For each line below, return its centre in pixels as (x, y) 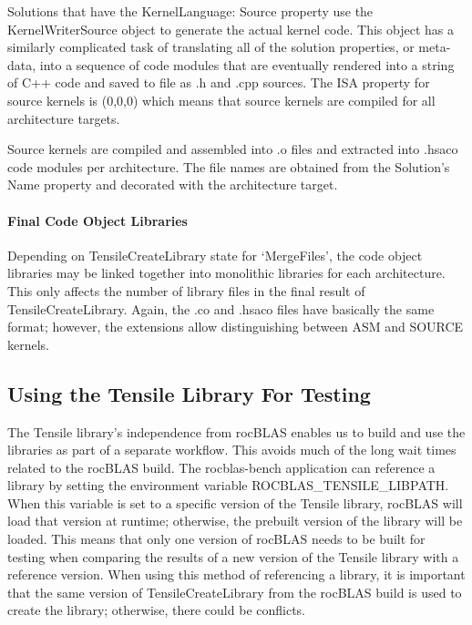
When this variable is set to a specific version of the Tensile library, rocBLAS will (235, 502)
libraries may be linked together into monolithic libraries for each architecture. (226, 273)
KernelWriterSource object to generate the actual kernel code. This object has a (231, 29)
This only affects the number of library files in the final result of (186, 290)
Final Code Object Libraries (97, 220)
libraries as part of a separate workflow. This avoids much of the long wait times (232, 450)
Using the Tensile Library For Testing (189, 393)
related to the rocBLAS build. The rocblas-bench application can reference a (221, 467)
